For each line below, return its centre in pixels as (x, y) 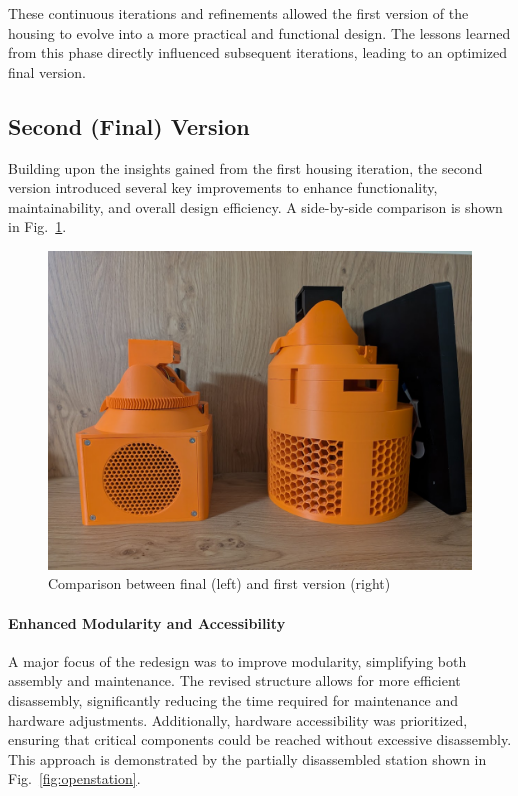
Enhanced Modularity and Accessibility (147, 622)
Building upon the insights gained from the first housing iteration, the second (245, 167)
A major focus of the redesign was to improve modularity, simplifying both (237, 660)
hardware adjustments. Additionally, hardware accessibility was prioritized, (238, 719)
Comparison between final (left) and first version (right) (219, 583)
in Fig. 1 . (37, 226)
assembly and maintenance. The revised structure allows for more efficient (234, 680)
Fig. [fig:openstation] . (74, 778)
